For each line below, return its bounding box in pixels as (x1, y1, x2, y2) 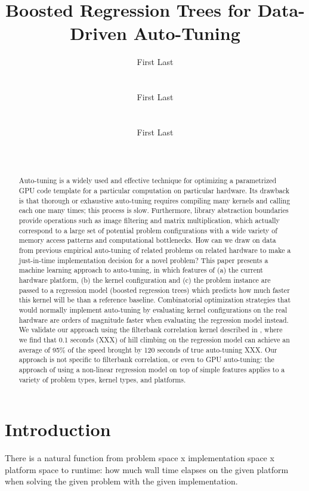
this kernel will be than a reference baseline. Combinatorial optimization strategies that (18, 295, 291, 305)
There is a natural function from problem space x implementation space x (5, 452, 274, 464)
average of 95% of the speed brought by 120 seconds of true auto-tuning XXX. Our (18, 344, 277, 354)
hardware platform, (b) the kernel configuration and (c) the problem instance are (18, 275, 271, 285)
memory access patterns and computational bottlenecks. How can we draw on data (18, 235, 276, 245)
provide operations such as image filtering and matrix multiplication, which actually (18, 215, 280, 226)
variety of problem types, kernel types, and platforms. (18, 374, 186, 384)
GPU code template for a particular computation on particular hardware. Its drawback (18, 186, 289, 196)
